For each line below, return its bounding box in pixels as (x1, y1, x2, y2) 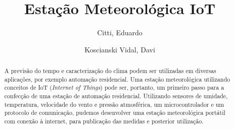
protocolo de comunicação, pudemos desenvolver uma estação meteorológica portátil (4, 108, 225, 117)
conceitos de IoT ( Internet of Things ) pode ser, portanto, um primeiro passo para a (4, 83, 224, 92)
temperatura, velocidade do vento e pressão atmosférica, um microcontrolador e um (4, 100, 224, 108)
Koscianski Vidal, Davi (84, 44, 155, 54)
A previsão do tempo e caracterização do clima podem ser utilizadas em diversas (4, 67, 216, 75)
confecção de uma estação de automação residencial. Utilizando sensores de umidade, (4, 92, 228, 100)
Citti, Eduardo (97, 27, 143, 38)
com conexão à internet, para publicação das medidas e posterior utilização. (4, 117, 204, 125)
